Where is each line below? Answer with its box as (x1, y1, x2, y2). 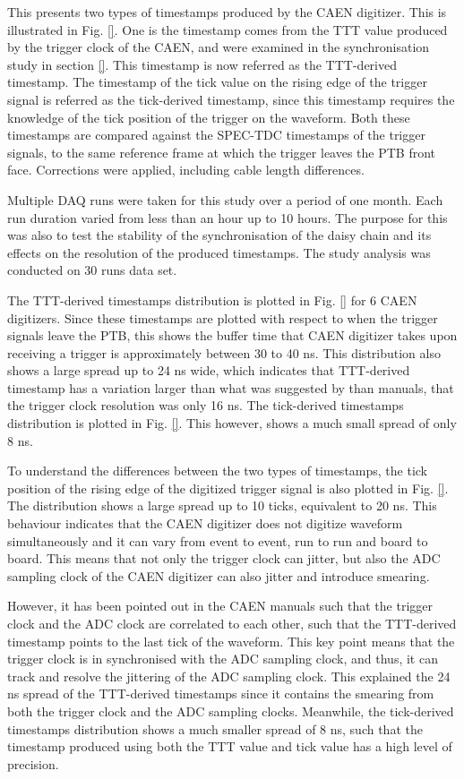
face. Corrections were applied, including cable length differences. (7, 160, 365, 179)
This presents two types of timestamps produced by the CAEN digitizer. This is (7, 3, 447, 21)
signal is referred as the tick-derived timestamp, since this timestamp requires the (7, 90, 455, 108)
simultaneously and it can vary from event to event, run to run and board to (7, 531, 428, 550)
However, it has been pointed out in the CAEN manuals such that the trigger (7, 596, 433, 615)
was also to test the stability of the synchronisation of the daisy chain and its (7, 226, 432, 244)
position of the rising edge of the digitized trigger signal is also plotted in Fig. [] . (7, 478, 449, 497)
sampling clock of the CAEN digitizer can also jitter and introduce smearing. (7, 566, 430, 585)
